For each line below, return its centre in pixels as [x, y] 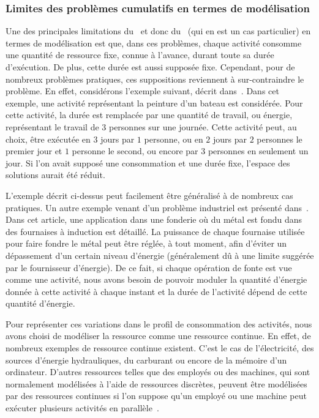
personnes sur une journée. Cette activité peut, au [203, 126]
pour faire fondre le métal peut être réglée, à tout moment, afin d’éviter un [146, 243]
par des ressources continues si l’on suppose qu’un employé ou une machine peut [156, 396]
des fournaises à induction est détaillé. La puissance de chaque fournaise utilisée [155, 231]
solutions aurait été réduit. [55, 175]
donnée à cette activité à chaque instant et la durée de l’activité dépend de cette [156, 291]
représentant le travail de [52, 126]
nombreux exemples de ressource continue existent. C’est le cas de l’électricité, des [160, 348]
